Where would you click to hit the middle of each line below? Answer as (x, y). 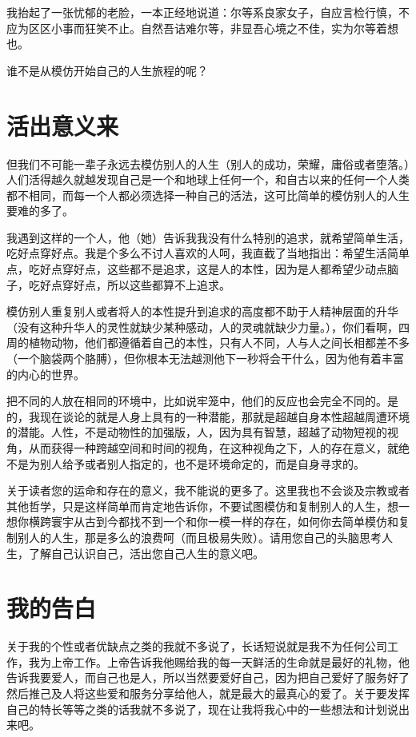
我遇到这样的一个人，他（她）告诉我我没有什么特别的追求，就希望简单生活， (208, 237)
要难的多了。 (40, 211)
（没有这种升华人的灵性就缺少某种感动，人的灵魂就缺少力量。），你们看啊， (202, 327)
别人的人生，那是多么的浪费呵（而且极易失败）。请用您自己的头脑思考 (199, 537)
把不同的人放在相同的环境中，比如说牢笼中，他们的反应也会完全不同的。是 (202, 401)
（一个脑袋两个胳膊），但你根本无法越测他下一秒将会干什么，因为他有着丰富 (205, 359)
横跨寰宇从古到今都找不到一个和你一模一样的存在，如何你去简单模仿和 (213, 522)
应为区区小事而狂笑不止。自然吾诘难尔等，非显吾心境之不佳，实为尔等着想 (202, 28)
